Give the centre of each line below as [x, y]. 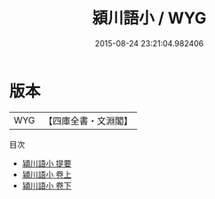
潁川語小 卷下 [47, 185]
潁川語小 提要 [47, 163]
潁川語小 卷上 [47, 174]
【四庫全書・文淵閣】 [88, 121]
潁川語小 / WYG [149, 18]
